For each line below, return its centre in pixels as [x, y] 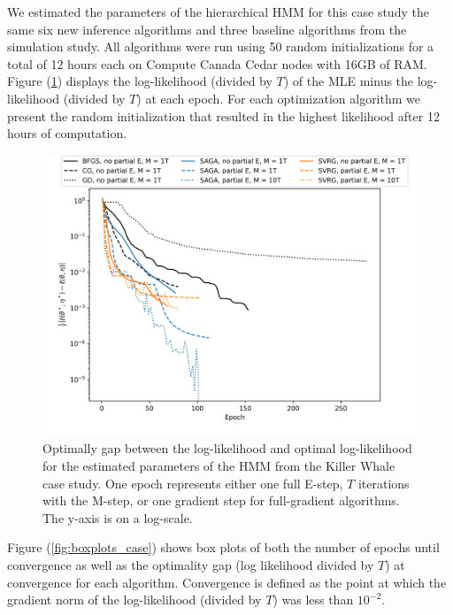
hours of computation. [67, 133]
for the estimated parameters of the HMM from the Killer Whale [219, 465]
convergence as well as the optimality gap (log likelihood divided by [191, 564]
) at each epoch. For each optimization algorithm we [278, 98]
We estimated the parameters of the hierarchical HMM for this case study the [218, 12]
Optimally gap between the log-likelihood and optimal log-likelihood [227, 448]
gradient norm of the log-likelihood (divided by [134, 600]
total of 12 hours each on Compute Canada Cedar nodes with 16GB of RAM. [217, 63]
